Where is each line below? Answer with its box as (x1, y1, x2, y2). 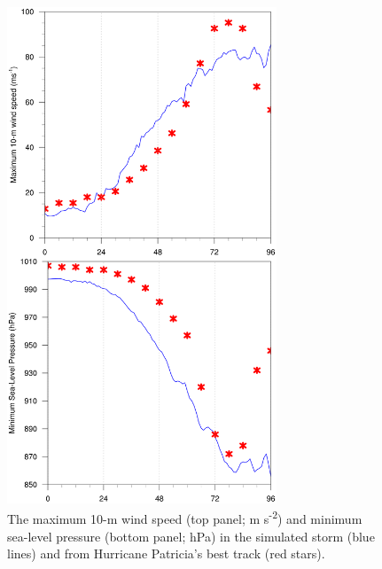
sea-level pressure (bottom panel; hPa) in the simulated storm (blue (7, 526, 375, 545)
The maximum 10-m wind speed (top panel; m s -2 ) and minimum (7, 507, 363, 528)
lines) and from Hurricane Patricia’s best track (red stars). (7, 544, 325, 563)
